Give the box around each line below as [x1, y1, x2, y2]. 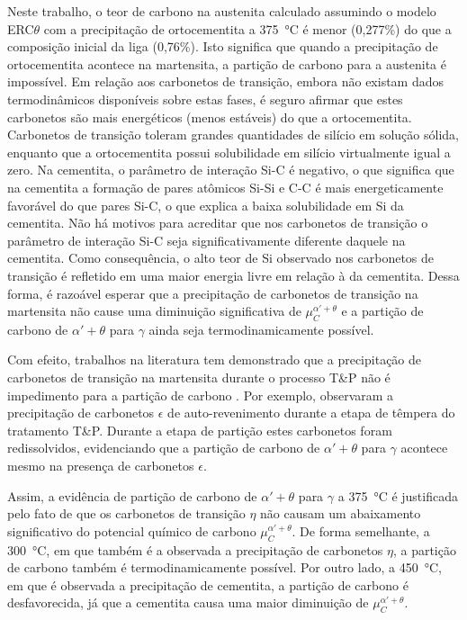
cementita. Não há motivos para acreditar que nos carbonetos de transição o [7, 213, 428, 232]
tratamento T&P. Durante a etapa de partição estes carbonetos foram [7, 420, 392, 439]
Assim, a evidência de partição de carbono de [7, 486, 257, 505]
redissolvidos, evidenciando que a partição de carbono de [7, 438, 320, 457]
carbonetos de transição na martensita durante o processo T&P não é [7, 368, 391, 387]
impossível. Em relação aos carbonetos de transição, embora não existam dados [7, 72, 445, 91]
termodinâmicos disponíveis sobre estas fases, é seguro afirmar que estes [7, 89, 403, 108]
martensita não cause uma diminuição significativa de [7, 301, 301, 320]
